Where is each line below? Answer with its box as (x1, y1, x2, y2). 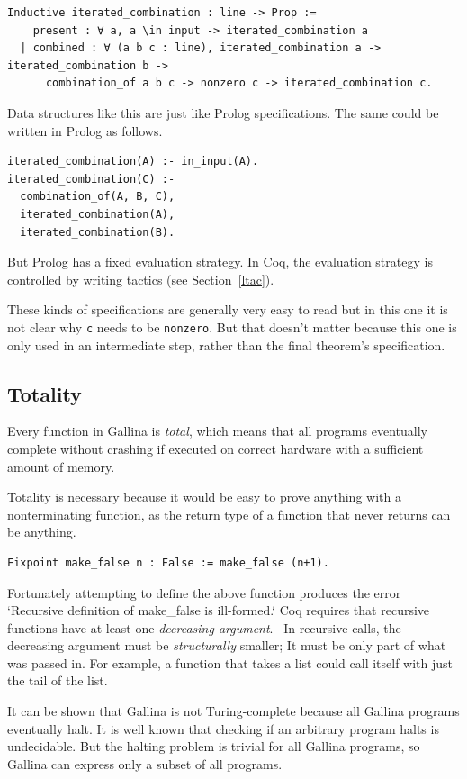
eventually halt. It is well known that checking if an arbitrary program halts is (7, 719, 439, 738)
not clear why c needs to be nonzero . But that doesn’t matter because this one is (7, 317, 457, 336)
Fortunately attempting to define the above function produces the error (7, 583, 401, 602)
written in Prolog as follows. (7, 121, 163, 140)
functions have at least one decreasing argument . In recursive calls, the (7, 618, 401, 637)
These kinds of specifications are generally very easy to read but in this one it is (7, 300, 448, 319)
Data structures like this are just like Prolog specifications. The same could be (7, 103, 439, 122)
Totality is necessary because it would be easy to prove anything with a (7, 487, 401, 506)
